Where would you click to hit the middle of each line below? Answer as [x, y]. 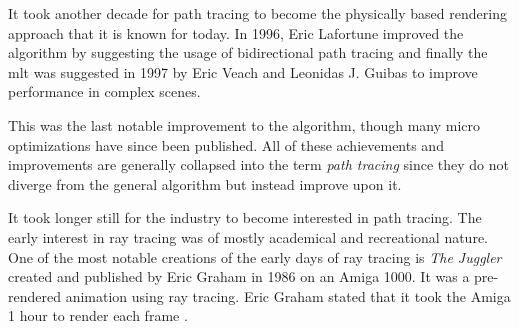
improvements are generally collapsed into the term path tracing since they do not [258, 164]
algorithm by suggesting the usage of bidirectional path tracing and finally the [248, 52]
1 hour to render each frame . [98, 315]
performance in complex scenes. [104, 91]
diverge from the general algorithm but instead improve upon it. [205, 183]
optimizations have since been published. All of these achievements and [226, 144]
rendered [34, 295]
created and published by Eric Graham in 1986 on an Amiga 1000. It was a [239, 276]
